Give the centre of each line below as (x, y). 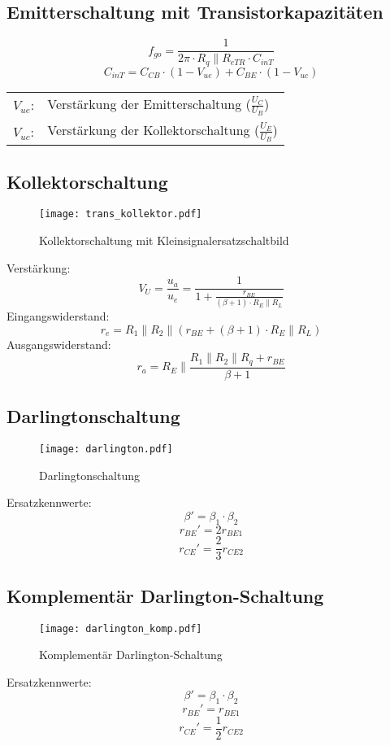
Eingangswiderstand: (58, 316)
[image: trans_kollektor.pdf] (121, 214)
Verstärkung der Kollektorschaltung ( (154, 130)
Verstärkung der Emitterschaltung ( (149, 103)
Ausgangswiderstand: (59, 344)
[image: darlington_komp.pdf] (121, 628)
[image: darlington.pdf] (106, 449)
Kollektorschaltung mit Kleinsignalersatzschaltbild (164, 240)
